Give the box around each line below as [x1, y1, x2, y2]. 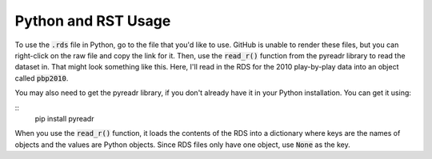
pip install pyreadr [34, 113, 94, 123]
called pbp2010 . [14, 73, 69, 83]
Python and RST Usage [14, 12, 171, 30]
